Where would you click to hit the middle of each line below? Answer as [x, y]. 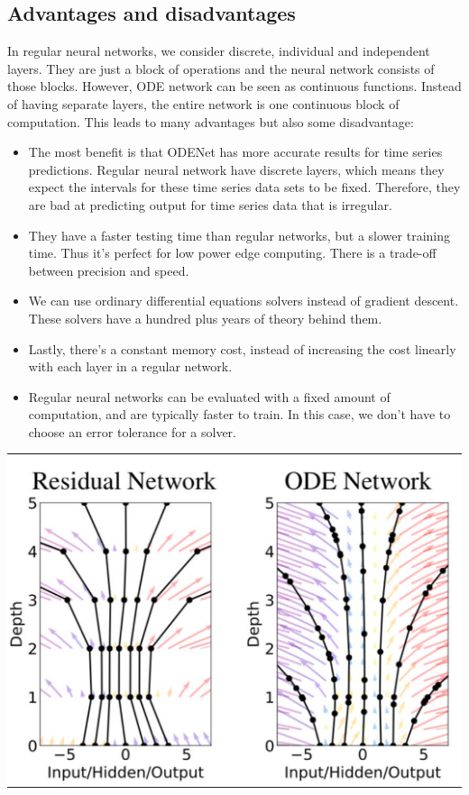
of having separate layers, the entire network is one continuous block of [203, 103]
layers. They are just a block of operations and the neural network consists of [221, 68]
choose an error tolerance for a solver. [132, 431]
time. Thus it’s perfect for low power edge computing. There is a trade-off [232, 253]
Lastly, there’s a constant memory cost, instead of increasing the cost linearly [242, 348]
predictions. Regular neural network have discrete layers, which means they [236, 169]
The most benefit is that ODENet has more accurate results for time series [235, 152]
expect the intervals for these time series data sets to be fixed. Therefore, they [244, 187]
